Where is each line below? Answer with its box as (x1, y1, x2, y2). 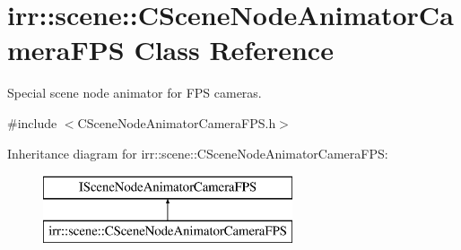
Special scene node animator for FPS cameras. (7, 83, 262, 102)
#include (7, 113, 57, 132)
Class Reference (134, 31, 334, 68)
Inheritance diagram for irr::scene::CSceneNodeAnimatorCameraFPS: (7, 143, 388, 162)
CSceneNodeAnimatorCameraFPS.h (77, 113, 276, 132)
